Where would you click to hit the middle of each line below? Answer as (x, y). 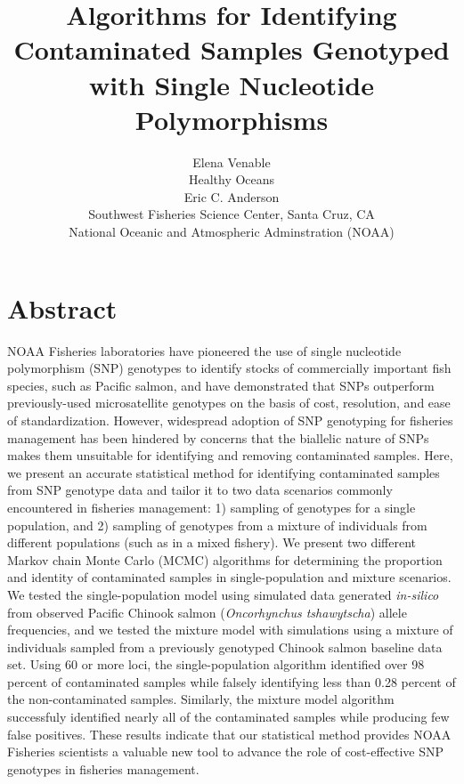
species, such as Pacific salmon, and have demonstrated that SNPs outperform (221, 385)
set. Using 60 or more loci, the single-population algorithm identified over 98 (216, 664)
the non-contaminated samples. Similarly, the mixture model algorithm (201, 699)
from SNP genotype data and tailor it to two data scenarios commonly (200, 490)
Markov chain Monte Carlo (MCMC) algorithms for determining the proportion (225, 559)
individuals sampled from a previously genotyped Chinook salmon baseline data (225, 647)
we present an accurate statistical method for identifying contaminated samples (224, 472)
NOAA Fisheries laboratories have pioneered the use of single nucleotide (204, 350)
